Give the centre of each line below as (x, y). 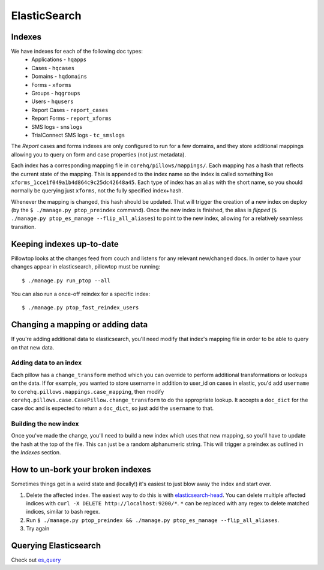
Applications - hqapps (59, 59)
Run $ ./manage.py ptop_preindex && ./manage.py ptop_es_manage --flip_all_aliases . (153, 520)
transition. (23, 227)
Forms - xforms (52, 85)
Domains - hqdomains (59, 76)
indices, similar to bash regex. (63, 512)
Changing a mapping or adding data (79, 325)
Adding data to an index (46, 363)
